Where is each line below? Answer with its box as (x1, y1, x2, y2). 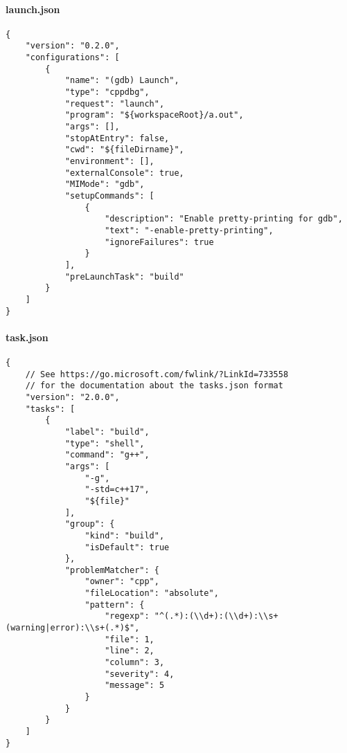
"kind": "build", (84, 530, 165, 541)
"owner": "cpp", (84, 577, 159, 587)
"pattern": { (84, 599, 145, 610)
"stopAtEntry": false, (64, 133, 170, 143)
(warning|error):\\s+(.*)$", (6, 623, 140, 633)
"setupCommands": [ (64, 190, 154, 201)
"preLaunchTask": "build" (64, 271, 184, 282)
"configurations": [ (25, 53, 120, 63)
